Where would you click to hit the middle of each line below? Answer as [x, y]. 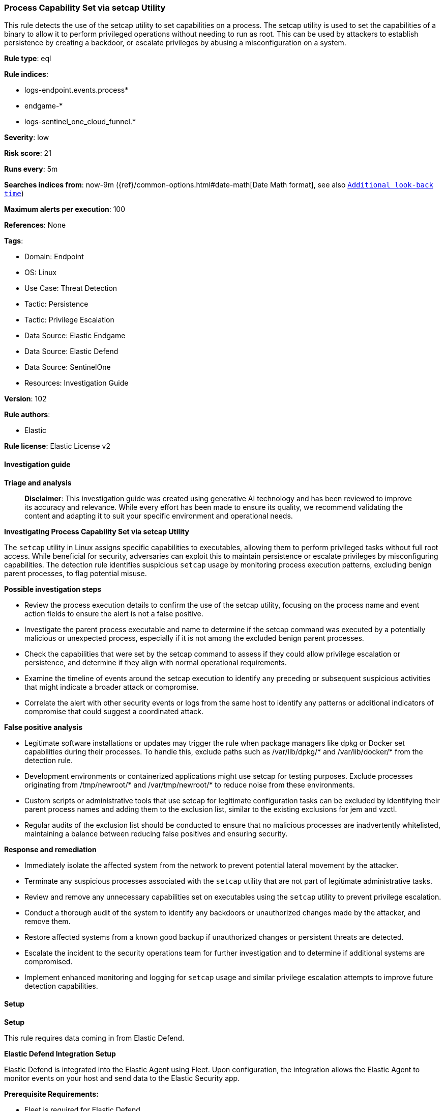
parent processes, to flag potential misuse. [76, 573]
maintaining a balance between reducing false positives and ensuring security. [156, 833]
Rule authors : [27, 415]
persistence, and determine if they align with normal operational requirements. [156, 662]
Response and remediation [50, 849]
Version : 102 [25, 399]
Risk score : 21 [28, 153]
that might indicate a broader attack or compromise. [112, 687]
